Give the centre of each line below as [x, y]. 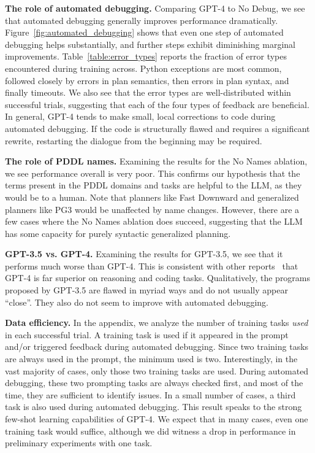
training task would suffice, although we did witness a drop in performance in [150, 431]
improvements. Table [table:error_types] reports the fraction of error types [146, 56]
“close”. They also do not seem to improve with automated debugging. [137, 302]
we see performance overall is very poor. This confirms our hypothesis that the [153, 173]
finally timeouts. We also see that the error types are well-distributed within [148, 92]
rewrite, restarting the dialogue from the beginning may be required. [134, 140]
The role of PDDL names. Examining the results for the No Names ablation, [156, 161]
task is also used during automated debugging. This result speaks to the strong [154, 407]
